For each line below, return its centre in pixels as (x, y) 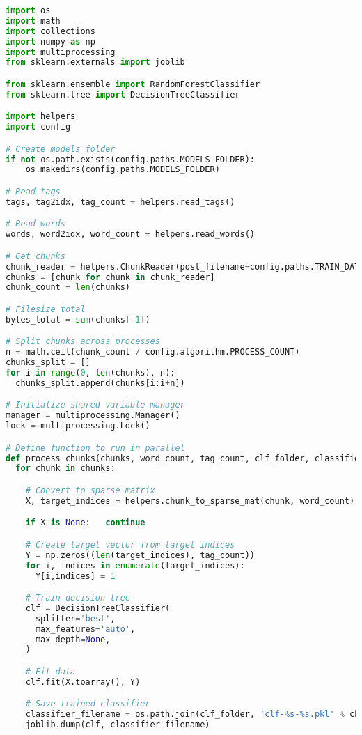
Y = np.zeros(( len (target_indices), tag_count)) (140, 555)
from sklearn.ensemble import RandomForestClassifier (133, 84)
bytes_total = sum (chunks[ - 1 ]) (78, 319)
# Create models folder (61, 149)
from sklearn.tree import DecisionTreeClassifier (123, 94)
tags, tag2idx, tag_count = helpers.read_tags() (120, 202)
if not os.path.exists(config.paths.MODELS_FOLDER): (130, 159)
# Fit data (50, 671)
